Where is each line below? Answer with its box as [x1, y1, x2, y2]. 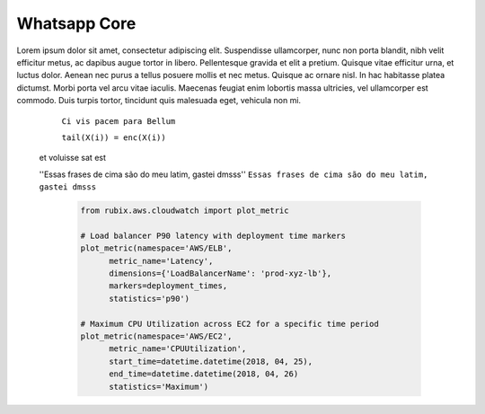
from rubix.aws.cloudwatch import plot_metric [80, 206, 289, 216]
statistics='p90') [109, 293, 190, 304]
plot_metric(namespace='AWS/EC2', [80, 330, 233, 341]
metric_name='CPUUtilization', [109, 344, 247, 354]
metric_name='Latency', [109, 256, 214, 266]
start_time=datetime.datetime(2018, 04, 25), [109, 356, 313, 366]
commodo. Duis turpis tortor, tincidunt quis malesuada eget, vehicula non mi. [16, 95, 301, 106]
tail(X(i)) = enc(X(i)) [61, 132, 166, 143]
